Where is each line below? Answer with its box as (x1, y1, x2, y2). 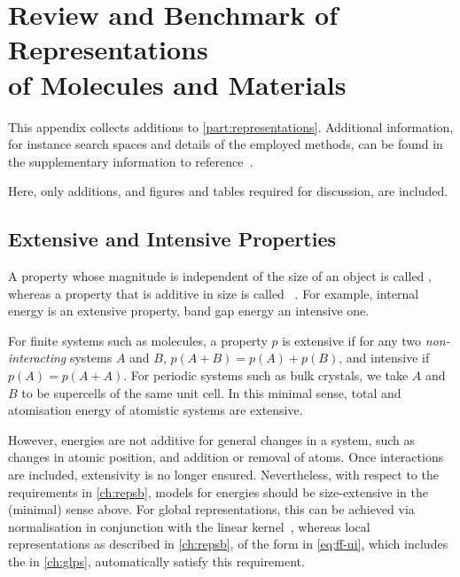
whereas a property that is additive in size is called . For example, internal (8, 284, 419, 302)
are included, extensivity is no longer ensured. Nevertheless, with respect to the (8, 465, 439, 484)
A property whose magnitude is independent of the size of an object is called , (8, 267, 432, 285)
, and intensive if (339, 348, 430, 367)
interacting (8, 348, 66, 367)
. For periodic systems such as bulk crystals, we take (123, 366, 409, 385)
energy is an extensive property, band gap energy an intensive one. (8, 301, 370, 320)
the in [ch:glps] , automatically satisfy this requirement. (8, 551, 305, 570)
